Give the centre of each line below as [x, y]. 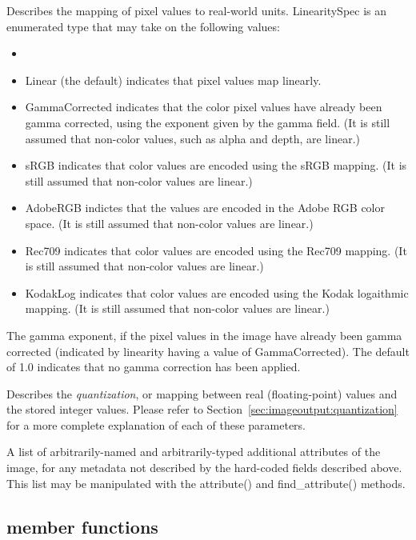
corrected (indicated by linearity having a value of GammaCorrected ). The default [208, 351]
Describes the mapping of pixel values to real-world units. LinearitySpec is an [197, 10]
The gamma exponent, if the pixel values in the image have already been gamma [204, 335]
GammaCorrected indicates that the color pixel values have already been [204, 107]
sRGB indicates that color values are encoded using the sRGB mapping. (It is [216, 165]
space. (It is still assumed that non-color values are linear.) [169, 223]
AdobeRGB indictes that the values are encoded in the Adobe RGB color [205, 208]
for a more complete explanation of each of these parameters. [156, 424]
